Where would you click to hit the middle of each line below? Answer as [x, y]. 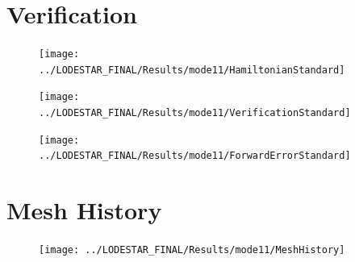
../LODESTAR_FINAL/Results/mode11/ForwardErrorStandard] [195, 156]
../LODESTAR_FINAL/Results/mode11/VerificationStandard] [195, 113]
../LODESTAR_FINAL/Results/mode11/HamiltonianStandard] [192, 70]
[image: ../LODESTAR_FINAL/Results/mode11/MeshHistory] [192, 250]
